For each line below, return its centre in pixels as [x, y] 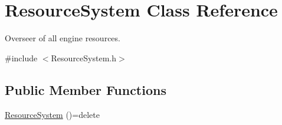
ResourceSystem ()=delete [52, 114]
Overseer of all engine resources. [63, 38]
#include [21, 57]
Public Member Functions [86, 89]
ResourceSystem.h [83, 57]
